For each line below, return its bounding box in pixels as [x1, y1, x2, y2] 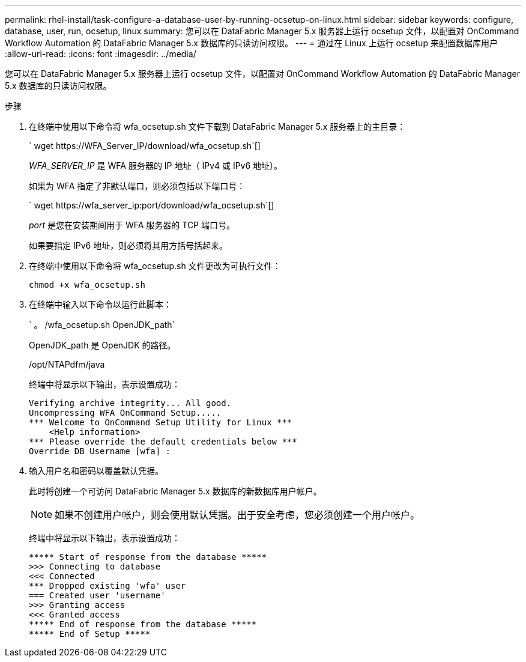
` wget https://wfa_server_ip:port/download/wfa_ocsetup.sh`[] [29, 200, 274, 210]
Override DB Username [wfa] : [29, 446, 171, 456]
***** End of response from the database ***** [29, 619, 257, 629]
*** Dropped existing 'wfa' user [29, 581, 186, 591]
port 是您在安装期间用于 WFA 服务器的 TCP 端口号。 [29, 220, 235, 230]
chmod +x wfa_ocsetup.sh [29, 280, 145, 290]
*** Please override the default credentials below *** [29, 437, 297, 446]
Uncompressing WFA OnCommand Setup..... [29, 408, 222, 418]
